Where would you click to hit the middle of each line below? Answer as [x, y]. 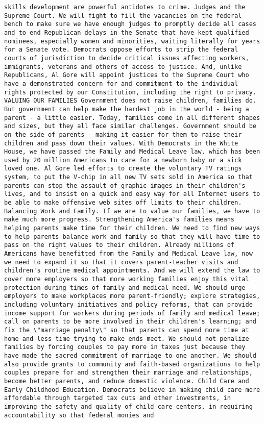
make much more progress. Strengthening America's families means [119, 220]
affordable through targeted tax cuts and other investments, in [117, 398]
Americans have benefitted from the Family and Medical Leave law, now [128, 254]
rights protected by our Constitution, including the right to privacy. [130, 92]
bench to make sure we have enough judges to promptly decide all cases [130, 24]
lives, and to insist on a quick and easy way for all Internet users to [132, 194]
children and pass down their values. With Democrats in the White [121, 143]
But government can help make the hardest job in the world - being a [127, 109]
